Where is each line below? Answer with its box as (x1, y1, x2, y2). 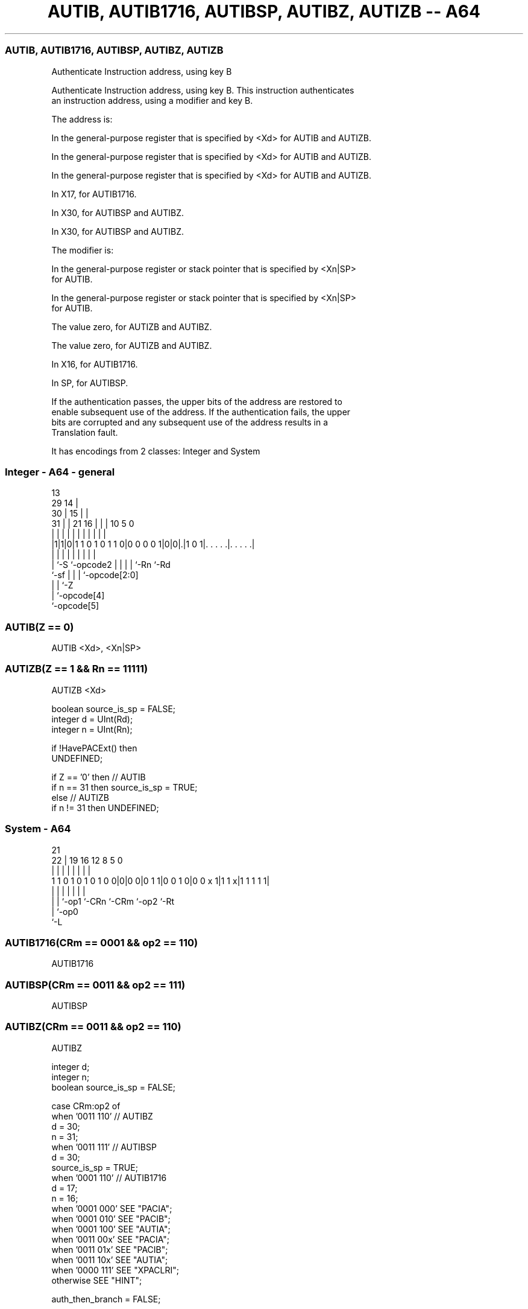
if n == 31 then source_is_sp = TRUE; (51, 782, 198, 792)
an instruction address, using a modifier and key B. (51, 95, 253, 106)
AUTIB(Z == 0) (5, 620, 74, 633)
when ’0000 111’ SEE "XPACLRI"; (51, 1264, 180, 1275)
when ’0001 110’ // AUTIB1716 (51, 1172, 167, 1183)
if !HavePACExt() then (51, 742, 137, 753)
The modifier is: (51, 244, 114, 255)
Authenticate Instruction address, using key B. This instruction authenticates (51, 84, 354, 95)
